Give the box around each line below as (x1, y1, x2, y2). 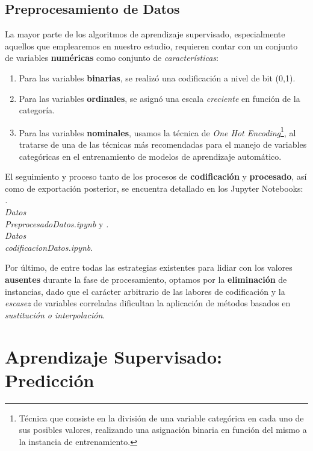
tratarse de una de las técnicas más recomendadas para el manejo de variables (19, 138, 307, 151)
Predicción (5, 367, 95, 392)
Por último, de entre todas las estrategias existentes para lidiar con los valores (5, 261, 293, 274)
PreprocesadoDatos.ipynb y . (5, 217, 109, 230)
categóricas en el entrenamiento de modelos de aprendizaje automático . (19, 150, 282, 162)
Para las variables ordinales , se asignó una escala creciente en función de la (19, 92, 300, 104)
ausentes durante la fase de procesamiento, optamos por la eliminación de (5, 273, 287, 285)
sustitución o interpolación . (5, 308, 105, 321)
